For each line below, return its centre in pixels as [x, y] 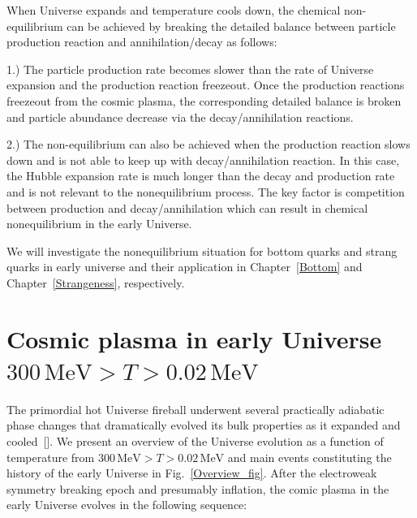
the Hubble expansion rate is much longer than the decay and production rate [201, 176]
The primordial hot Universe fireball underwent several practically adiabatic [196, 409]
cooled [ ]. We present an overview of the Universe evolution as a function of [195, 441]
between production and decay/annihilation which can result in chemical [187, 207]
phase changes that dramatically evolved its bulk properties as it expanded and [204, 425]
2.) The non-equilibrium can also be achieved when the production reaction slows [208, 144]
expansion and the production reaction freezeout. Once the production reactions [206, 85]
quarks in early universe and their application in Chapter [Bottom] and [185, 267]
